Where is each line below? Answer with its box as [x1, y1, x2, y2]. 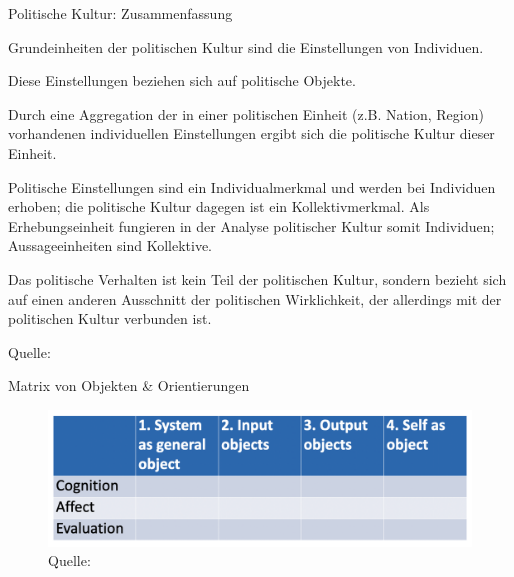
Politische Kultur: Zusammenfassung [8, 3, 233, 23]
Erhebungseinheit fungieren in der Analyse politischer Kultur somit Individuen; [8, 215, 495, 236]
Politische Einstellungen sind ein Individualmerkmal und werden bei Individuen [8, 176, 496, 197]
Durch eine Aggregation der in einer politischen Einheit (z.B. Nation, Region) [8, 103, 484, 124]
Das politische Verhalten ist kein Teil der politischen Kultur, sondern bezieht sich [8, 268, 507, 289]
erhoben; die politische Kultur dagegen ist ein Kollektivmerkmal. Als [8, 196, 430, 217]
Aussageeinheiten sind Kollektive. [8, 235, 213, 256]
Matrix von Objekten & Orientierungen [8, 375, 250, 396]
